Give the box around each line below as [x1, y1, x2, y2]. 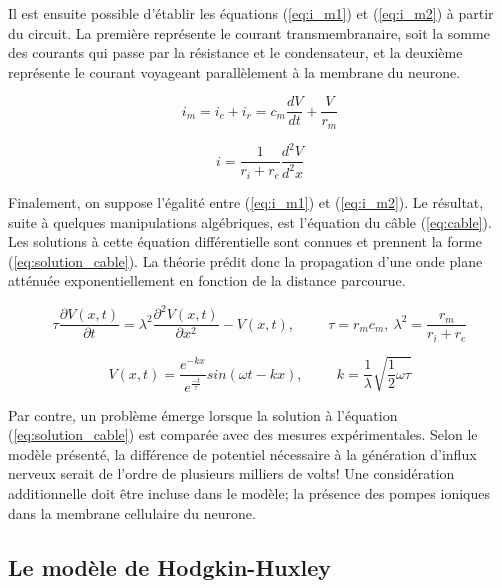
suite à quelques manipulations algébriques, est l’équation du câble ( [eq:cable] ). [8, 211, 492, 232]
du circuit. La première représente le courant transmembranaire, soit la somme [8, 22, 490, 43]
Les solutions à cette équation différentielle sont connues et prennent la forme [8, 231, 482, 252]
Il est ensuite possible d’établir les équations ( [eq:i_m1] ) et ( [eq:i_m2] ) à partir [8, 3, 494, 23]
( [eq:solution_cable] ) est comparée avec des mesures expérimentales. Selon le [8, 424, 478, 445]
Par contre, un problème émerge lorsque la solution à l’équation [8, 404, 398, 425]
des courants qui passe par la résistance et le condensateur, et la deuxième [8, 42, 463, 63]
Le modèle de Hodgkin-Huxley [8, 551, 331, 582]
